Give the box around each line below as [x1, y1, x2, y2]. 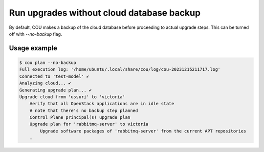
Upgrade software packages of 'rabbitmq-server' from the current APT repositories [40, 128, 246, 134]
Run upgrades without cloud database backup [9, 7, 200, 18]
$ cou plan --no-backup [19, 60, 77, 65]
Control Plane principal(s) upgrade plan [29, 115, 131, 120]
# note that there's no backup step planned [29, 108, 138, 113]
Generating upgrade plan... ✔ [19, 87, 92, 93]
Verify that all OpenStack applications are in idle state [29, 101, 175, 107]
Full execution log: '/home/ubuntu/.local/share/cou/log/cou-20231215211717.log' [19, 66, 221, 72]
